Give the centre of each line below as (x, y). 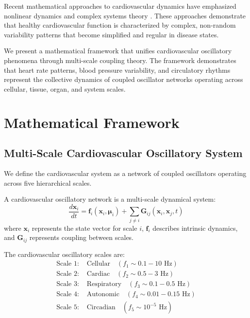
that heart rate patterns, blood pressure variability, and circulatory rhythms (117, 70)
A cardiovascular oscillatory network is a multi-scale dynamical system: (110, 199)
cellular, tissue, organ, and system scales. (65, 88)
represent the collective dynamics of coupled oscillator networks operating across (124, 79)
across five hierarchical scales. (48, 183)
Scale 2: (68, 274)
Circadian (101, 308)
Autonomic (103, 294)
